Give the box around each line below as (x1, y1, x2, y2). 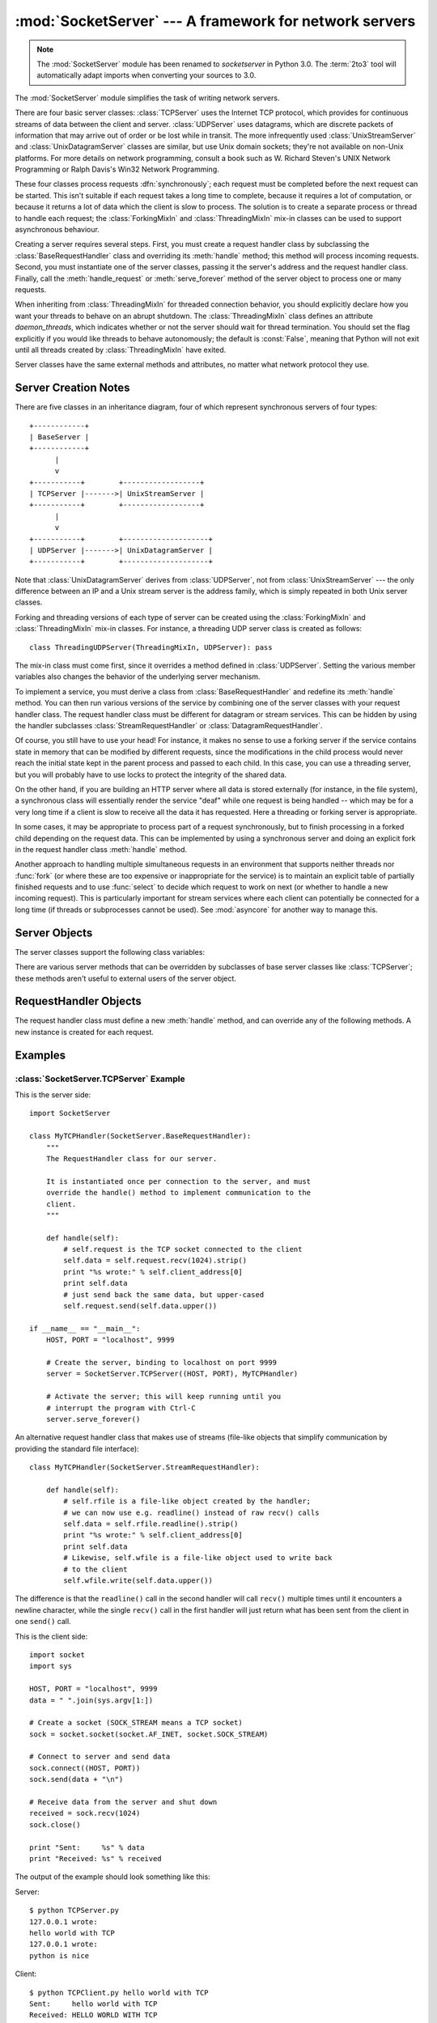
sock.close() (29, 1820, 81, 1829)
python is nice (29, 1951, 90, 1960)
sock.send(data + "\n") (29, 1775, 124, 1784)
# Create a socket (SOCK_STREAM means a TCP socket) (29, 1718, 243, 1728)
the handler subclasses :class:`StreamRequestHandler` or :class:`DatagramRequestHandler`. (15, 720, 323, 730)
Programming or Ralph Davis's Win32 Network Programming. (15, 164, 220, 174)
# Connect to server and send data (29, 1752, 171, 1762)
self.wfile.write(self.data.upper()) (63, 1576, 214, 1585)
